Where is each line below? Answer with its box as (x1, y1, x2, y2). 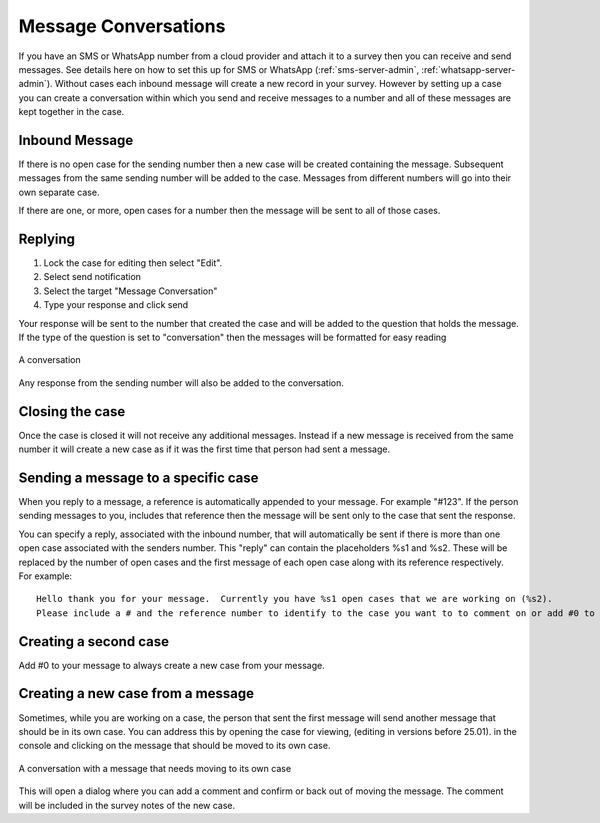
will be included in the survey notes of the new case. (18, 799, 236, 811)
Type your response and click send (43, 299, 189, 311)
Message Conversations (18, 15, 226, 37)
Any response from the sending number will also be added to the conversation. (18, 376, 344, 389)
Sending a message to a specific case (18, 469, 259, 486)
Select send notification (43, 271, 142, 283)
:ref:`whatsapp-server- (421, 63, 516, 75)
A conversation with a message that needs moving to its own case (18, 762, 292, 774)
